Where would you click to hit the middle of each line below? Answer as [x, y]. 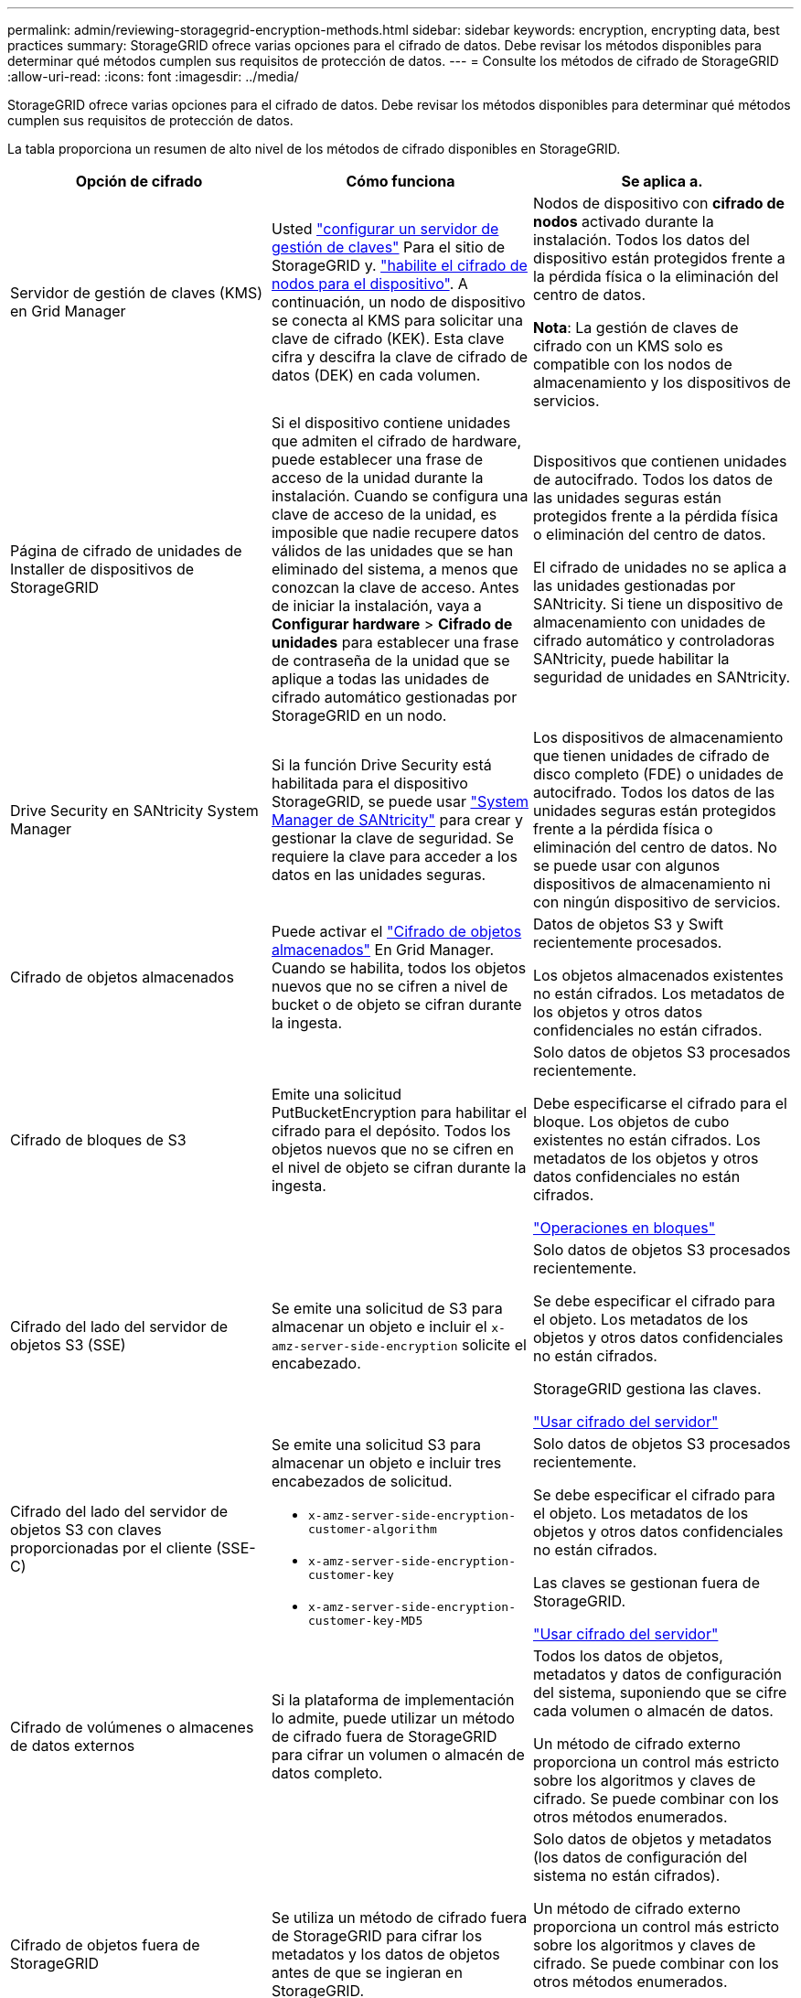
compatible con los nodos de [632, 364]
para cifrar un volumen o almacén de [398, 1755]
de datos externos [73, 1746]
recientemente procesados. [627, 942]
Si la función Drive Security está [381, 765]
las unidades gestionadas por [634, 585]
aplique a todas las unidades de [380, 679]
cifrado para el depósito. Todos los [391, 1131]
